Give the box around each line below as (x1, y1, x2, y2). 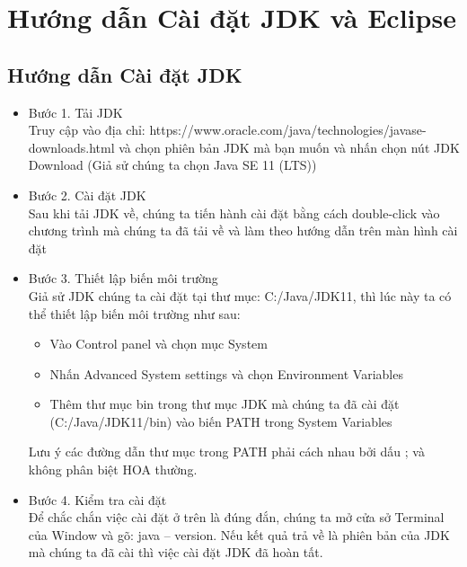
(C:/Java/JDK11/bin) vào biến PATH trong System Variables (49, 412, 392, 430)
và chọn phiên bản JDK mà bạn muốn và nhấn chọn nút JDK (119, 137, 460, 156)
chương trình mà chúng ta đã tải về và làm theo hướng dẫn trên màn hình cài (28, 221, 458, 240)
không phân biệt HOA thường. (28, 460, 198, 479)
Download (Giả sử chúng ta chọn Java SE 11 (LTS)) (28, 155, 317, 174)
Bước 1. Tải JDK (28, 102, 123, 121)
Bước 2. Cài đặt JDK (28, 185, 146, 204)
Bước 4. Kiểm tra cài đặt (28, 490, 167, 509)
